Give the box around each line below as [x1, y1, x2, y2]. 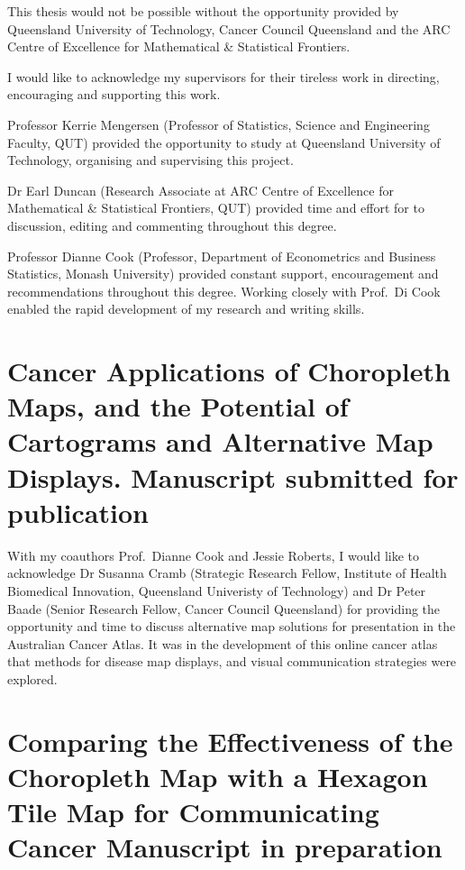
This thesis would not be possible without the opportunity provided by [7, 2, 399, 20]
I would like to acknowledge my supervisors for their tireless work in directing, [7, 67, 440, 86]
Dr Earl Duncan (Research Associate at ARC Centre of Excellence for [7, 180, 394, 199]
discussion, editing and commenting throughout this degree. [7, 215, 337, 234]
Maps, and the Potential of [7, 388, 349, 425]
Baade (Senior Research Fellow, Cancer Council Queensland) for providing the [7, 599, 441, 618]
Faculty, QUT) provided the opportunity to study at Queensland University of [7, 133, 441, 151]
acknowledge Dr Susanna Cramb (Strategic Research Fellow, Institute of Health [7, 563, 447, 582]
